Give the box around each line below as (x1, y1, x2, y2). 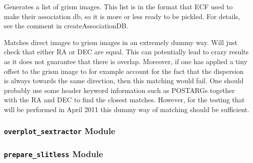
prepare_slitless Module (4, 147, 103, 160)
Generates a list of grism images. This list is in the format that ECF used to (4, 1, 233, 11)
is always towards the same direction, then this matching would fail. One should (4, 75, 244, 86)
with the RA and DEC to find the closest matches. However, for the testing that (4, 94, 245, 105)
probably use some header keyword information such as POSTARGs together (4, 85, 235, 95)
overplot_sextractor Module (4, 125, 115, 137)
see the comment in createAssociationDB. (4, 21, 128, 31)
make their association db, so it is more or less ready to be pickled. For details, (4, 11, 240, 21)
